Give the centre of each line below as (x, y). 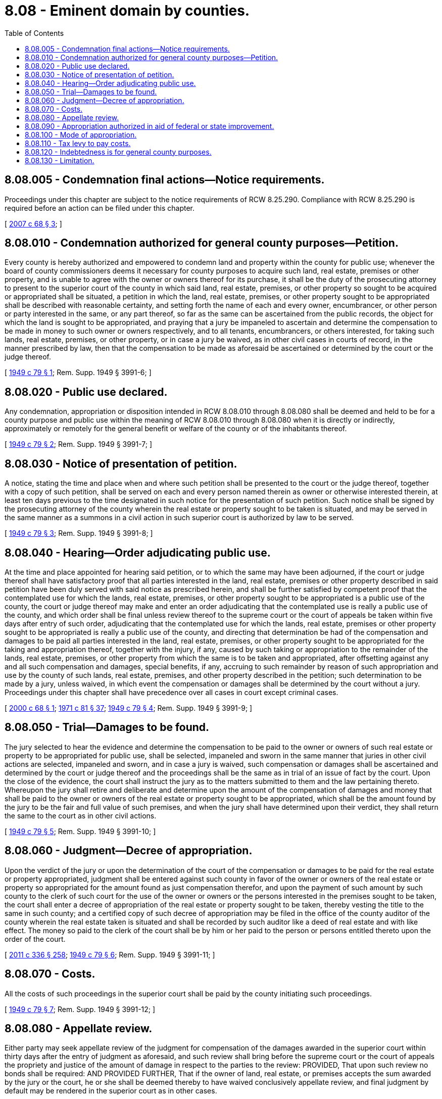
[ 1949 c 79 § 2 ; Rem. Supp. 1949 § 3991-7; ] (79, 444)
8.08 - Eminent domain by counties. (127, 11)
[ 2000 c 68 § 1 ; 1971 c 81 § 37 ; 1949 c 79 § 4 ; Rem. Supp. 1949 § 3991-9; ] (129, 708)
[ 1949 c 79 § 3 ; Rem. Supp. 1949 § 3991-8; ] (79, 533)
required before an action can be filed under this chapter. (100, 208)
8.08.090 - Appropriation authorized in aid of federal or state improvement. (150, 126)
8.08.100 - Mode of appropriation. (81, 134)
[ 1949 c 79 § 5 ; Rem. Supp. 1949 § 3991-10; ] (80, 831)
